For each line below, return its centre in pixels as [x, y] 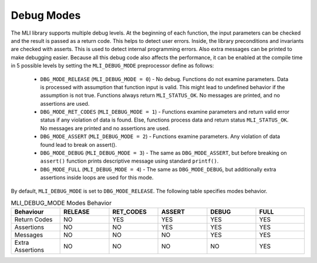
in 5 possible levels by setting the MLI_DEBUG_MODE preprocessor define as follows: [112, 66]
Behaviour [29, 212]
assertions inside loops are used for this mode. [97, 178]
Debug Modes [46, 15]
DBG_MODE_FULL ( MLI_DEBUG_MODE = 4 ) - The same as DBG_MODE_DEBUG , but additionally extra [158, 169]
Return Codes [33, 220]
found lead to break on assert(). [79, 144]
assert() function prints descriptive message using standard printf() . [129, 161]
